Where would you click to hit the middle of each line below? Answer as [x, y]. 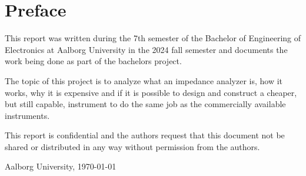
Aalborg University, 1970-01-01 [61, 166]
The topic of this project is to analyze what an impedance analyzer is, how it [144, 80]
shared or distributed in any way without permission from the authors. [132, 146]
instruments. [27, 115]
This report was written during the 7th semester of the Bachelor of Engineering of [153, 38]
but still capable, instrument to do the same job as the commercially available [145, 104]
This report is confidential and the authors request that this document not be [145, 135]
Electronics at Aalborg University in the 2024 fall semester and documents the [146, 49]
